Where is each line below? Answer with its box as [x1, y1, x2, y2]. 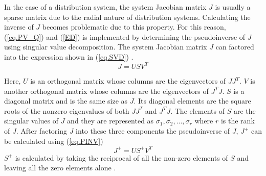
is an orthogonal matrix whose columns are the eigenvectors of [30, 76, 226, 86]
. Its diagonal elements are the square [134, 95, 251, 106]
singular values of [4, 115, 58, 126]
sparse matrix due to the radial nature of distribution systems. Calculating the [4, 11, 251, 22]
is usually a [215, 2, 251, 12]
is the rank [220, 115, 255, 126]
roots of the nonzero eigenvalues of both [4, 105, 129, 116]
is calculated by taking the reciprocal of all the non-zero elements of [15, 152, 228, 163]
